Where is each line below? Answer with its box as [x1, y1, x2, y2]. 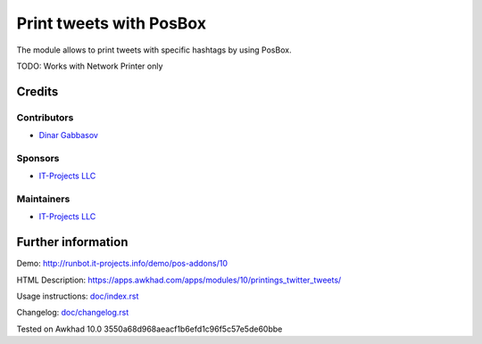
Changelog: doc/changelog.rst [16, 307, 129, 318]
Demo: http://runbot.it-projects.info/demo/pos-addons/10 [16, 258, 228, 269]
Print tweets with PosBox [16, 13, 207, 33]
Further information [16, 234, 129, 250]
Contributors [16, 111, 74, 124]
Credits [16, 84, 59, 99]
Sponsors [16, 152, 60, 164]
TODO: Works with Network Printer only [16, 61, 163, 71]
